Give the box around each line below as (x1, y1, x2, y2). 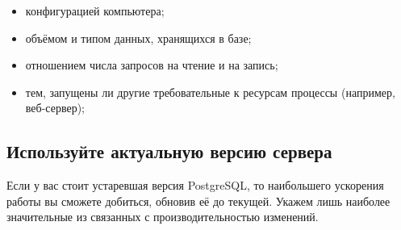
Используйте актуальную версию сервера (6, 139, 332, 164)
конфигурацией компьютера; (25, 2, 165, 19)
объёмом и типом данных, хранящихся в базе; (25, 29, 252, 46)
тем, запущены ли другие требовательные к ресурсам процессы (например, (25, 83, 395, 100)
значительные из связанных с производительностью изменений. (6, 208, 319, 225)
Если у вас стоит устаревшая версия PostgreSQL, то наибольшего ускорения (6, 177, 384, 194)
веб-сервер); (25, 99, 86, 116)
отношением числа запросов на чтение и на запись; (25, 56, 278, 73)
